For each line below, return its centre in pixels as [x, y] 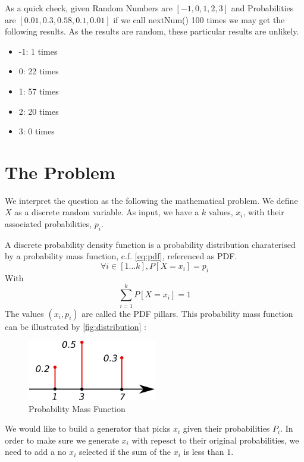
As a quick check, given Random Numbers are [89, 8]
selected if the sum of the [125, 452]
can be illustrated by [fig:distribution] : [76, 326]
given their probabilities [226, 428]
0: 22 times [39, 71]
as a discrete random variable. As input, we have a [107, 212]
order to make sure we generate [62, 440]
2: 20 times [39, 111]
